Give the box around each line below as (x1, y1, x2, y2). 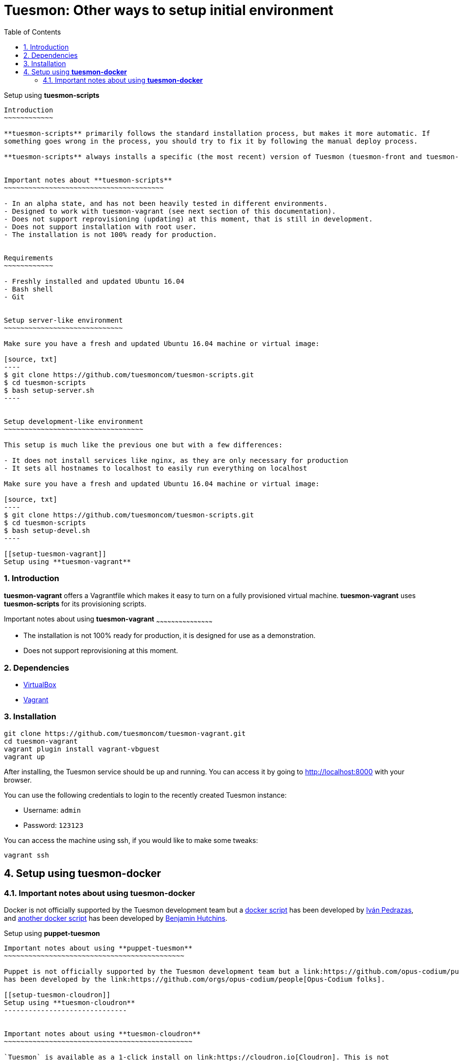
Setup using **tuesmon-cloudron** (4, 999, 135, 1007)
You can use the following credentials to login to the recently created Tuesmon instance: (4, 790, 287, 799)
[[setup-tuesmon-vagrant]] (4, 549, 106, 558)
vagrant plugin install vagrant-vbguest (4, 745, 160, 753)
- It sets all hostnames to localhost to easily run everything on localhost (4, 464, 307, 472)
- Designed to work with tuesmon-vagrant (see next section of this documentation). (4, 207, 336, 215)
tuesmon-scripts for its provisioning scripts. (4, 599, 146, 608)
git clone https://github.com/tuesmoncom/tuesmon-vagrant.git (4, 729, 246, 737)
